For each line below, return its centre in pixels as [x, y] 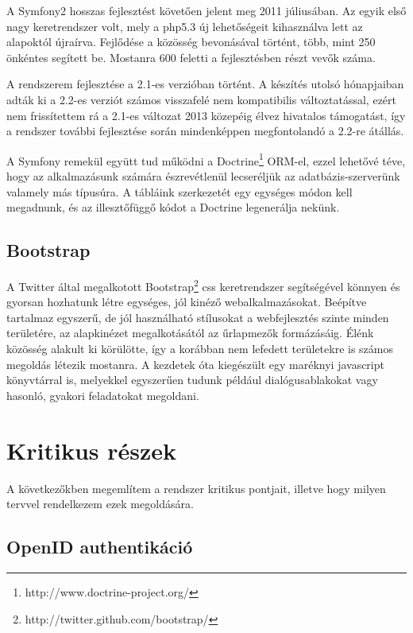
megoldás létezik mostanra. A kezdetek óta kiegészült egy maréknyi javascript [195, 364]
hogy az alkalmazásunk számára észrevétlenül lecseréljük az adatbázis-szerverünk [203, 176]
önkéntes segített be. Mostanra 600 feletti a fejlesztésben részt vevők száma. [191, 57]
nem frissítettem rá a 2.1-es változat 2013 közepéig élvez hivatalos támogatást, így [206, 115]
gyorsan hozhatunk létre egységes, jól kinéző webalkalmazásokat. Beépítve [187, 302]
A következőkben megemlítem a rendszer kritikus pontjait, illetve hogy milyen [196, 488]
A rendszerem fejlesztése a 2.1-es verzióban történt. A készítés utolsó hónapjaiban [205, 84]
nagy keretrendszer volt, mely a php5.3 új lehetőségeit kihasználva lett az [185, 26]
